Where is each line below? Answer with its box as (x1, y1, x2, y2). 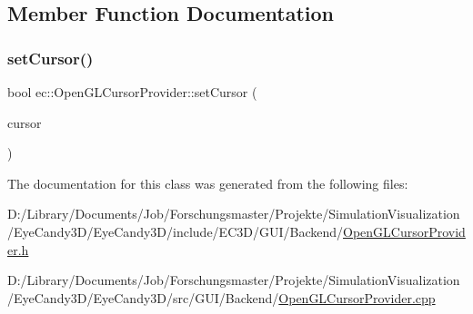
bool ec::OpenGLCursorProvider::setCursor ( (7, 83, 257, 101)
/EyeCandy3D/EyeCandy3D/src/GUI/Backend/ (7, 288, 279, 307)
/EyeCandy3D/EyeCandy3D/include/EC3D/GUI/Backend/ (7, 221, 343, 240)
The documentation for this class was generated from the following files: (7, 173, 408, 192)
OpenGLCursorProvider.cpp (278, 288, 436, 307)
